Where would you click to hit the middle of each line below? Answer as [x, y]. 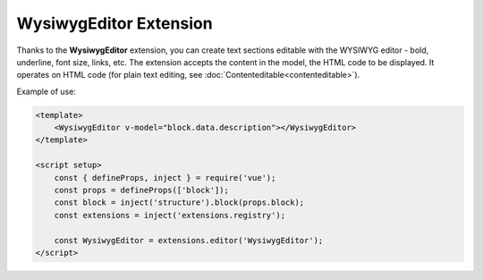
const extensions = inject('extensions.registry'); [170, 215]
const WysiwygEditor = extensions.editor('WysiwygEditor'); [189, 240]
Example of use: [46, 91]
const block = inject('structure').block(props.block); [179, 203]
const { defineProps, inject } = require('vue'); [165, 178]
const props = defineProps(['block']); [142, 191]
